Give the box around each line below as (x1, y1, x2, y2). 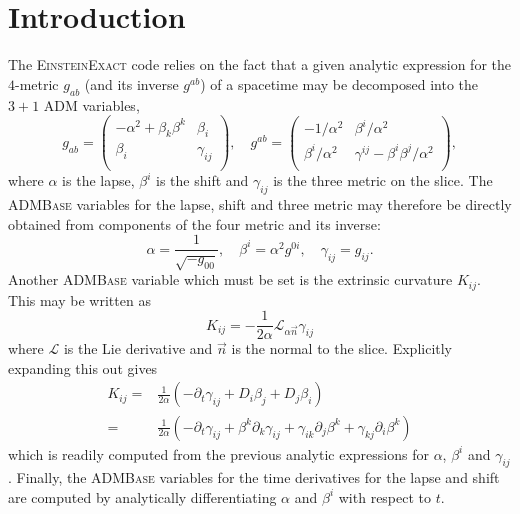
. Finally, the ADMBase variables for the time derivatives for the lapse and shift (8, 467, 500, 488)
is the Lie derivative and (63, 338, 213, 359)
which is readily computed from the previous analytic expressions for (8, 443, 429, 464)
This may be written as (8, 289, 151, 310)
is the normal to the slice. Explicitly (231, 338, 453, 359)
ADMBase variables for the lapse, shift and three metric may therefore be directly (8, 194, 512, 215)
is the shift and (156, 170, 249, 191)
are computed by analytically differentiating (8, 486, 277, 507)
